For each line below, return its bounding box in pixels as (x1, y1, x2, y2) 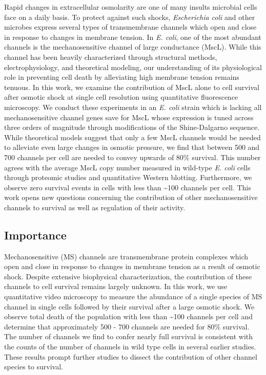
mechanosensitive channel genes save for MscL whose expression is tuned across (4, 112, 254, 122)
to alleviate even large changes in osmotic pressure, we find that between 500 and (4, 142, 260, 152)
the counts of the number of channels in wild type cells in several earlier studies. (4, 341, 256, 352)
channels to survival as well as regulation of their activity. (4, 202, 186, 212)
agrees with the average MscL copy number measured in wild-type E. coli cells (4, 162, 251, 172)
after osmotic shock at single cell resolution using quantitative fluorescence (4, 92, 238, 102)
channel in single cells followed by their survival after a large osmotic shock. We (4, 301, 255, 312)
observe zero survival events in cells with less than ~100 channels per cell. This (4, 182, 251, 192)
